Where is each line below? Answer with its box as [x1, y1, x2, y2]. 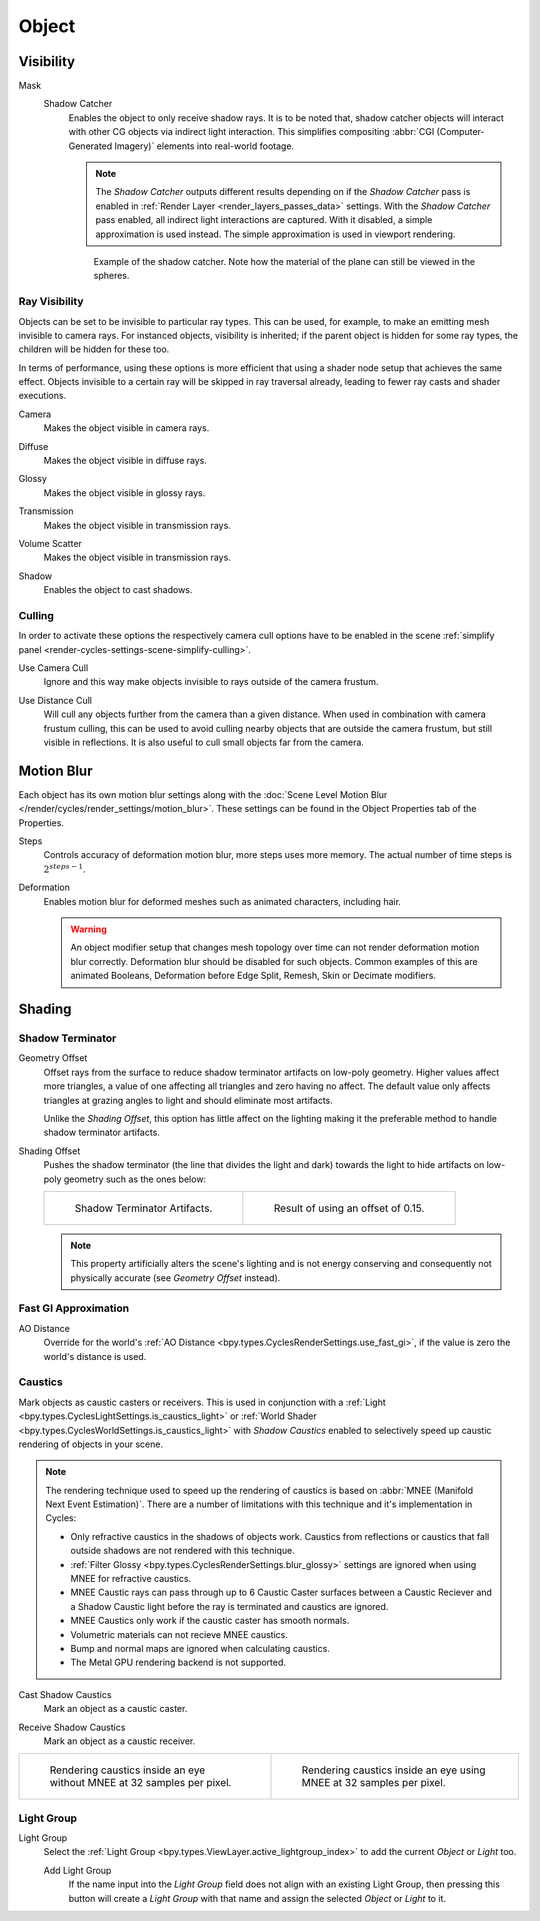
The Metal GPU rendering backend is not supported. [70, 1656, 287, 1669]
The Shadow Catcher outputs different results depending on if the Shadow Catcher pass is [95, 186, 471, 198]
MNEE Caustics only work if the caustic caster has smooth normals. [70, 1615, 350, 1627]
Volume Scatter [18, 537, 82, 549]
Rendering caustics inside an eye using [301, 1763, 486, 1777]
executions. [18, 390, 67, 402]
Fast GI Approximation [18, 1301, 130, 1315]
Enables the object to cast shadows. [43, 584, 193, 596]
